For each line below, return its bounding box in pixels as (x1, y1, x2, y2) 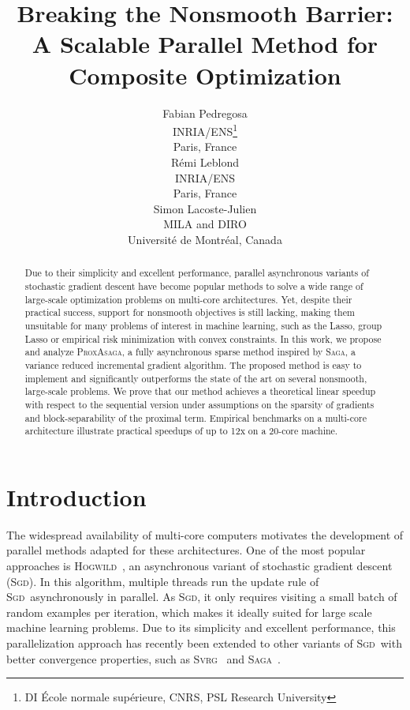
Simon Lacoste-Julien (153, 200, 257, 216)
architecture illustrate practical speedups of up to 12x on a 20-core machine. (24, 424, 338, 438)
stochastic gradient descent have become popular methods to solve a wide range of (24, 279, 363, 292)
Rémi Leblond (171, 153, 239, 170)
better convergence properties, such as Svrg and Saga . (6, 650, 281, 667)
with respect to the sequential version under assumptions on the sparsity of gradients (24, 397, 375, 411)
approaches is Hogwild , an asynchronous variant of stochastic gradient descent (6, 557, 393, 573)
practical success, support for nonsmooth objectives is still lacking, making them (24, 306, 355, 319)
